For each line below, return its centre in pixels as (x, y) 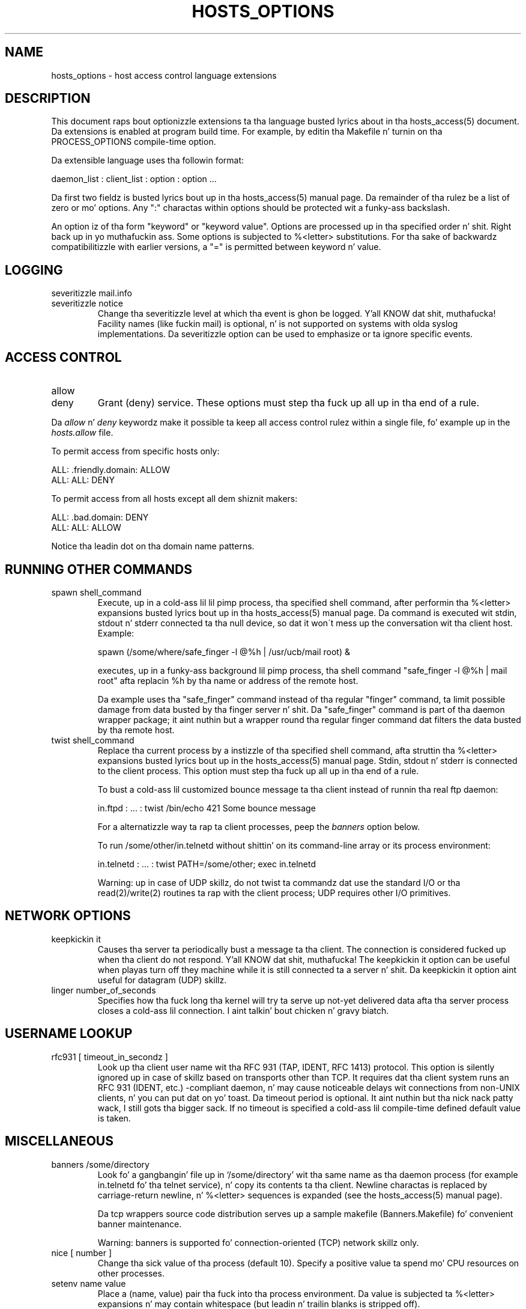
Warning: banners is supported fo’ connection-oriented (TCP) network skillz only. (258, 1242)
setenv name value (89, 1283)
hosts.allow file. (82, 433)
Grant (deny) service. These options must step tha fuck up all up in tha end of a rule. (289, 403)
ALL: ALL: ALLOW (86, 528)
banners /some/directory (100, 1164)
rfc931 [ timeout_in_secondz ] (110, 1057)
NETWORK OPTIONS (68, 916)
